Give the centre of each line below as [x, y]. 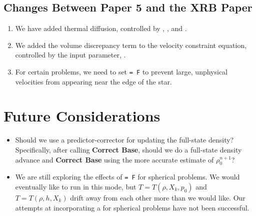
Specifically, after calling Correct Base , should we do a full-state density [128, 149]
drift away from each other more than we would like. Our [158, 197]
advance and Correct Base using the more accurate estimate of [114, 159]
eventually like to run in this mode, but [76, 186]
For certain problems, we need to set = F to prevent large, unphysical [121, 71]
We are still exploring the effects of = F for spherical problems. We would [127, 177]
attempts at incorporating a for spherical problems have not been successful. [132, 207]
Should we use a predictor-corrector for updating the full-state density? [124, 140]
